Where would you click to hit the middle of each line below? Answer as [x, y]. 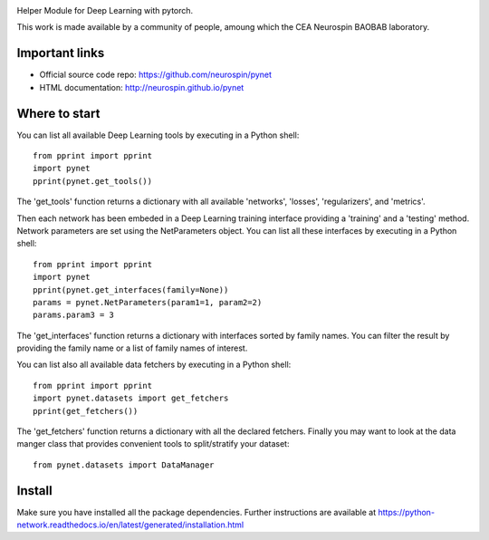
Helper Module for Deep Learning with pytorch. [105, 10]
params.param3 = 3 [74, 315]
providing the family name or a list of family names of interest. [132, 348]
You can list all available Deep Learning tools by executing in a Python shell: [158, 135]
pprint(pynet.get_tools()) [93, 181]
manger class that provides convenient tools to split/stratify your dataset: [153, 444]
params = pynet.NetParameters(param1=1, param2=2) [148, 302]
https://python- [406, 512]
